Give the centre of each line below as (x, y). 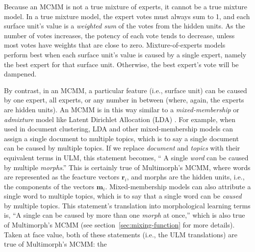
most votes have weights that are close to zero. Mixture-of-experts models (115, 45)
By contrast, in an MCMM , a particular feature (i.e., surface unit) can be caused (126, 90)
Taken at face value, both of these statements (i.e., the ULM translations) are (121, 234)
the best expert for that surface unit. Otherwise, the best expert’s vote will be (121, 64)
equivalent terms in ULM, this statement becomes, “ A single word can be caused (126, 157)
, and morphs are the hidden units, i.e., (186, 177)
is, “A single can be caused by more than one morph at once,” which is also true (125, 215)
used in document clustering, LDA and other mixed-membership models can (119, 129)
